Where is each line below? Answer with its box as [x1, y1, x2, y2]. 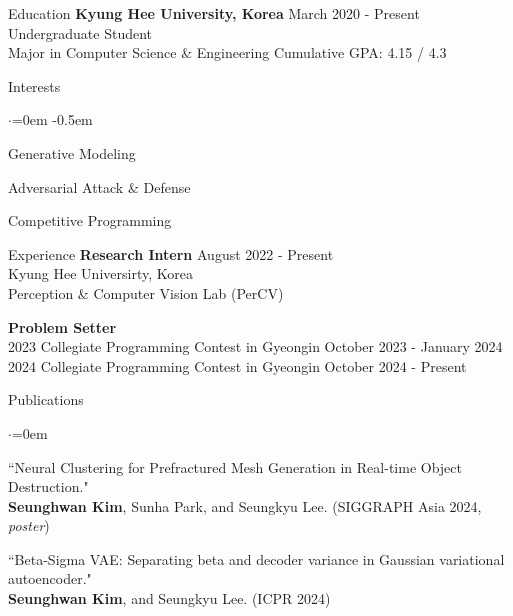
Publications [8, 389, 84, 410]
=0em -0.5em [11, 109, 93, 130]
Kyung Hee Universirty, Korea [8, 263, 193, 284]
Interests [8, 75, 61, 96]
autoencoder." [8, 568, 92, 589]
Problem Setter [8, 316, 117, 337]
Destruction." [8, 476, 89, 497]
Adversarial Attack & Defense [8, 176, 191, 197]
